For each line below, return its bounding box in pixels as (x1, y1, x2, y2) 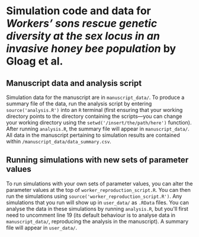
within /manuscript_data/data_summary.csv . (6, 138, 111, 145)
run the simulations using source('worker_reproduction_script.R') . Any (6, 193, 182, 200)
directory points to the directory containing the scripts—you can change (6, 113, 182, 120)
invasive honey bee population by (6, 42, 176, 56)
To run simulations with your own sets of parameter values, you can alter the (6, 180, 193, 187)
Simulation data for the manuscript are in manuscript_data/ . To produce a (6, 94, 185, 101)
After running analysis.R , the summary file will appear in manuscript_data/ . (6, 126, 190, 132)
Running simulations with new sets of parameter (6, 155, 189, 165)
